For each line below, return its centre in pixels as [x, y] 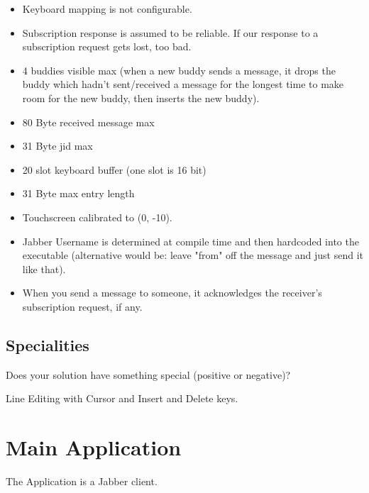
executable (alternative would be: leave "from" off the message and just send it [193, 255]
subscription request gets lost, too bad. [107, 46]
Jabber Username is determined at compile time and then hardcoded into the [191, 241]
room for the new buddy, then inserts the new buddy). [141, 98]
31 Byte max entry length [78, 193]
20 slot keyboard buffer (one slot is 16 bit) [114, 169]
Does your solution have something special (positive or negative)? [148, 374]
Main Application [94, 447]
